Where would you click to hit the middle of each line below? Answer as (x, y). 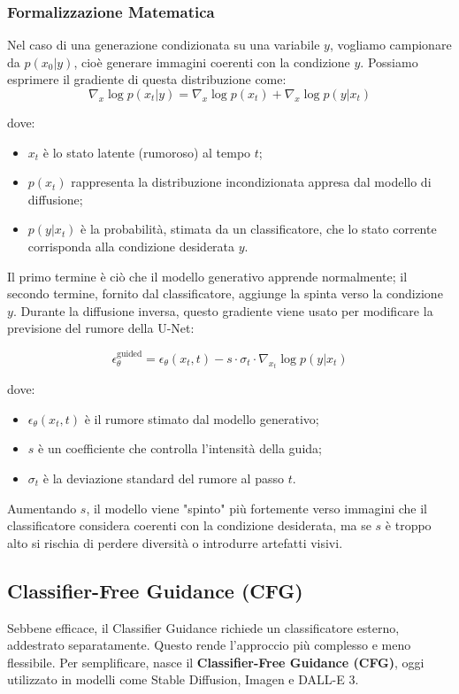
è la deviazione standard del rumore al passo (163, 478)
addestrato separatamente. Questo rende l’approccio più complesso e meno (209, 645)
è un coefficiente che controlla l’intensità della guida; (180, 448)
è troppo (408, 525)
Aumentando (42, 508)
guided (130, 354)
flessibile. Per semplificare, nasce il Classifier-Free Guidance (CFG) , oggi (216, 662)
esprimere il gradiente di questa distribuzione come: (147, 79)
